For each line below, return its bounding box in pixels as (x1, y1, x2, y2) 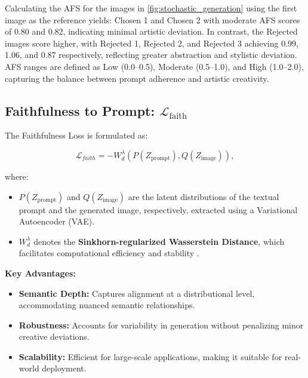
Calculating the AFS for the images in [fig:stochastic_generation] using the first (5, 2, 297, 14)
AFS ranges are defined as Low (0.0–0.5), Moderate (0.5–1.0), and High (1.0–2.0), (5, 60, 304, 72)
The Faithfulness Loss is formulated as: (5, 129, 148, 142)
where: (5, 170, 29, 182)
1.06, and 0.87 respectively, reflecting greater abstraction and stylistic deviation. (5, 48, 297, 61)
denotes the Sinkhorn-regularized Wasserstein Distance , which (33, 235, 285, 247)
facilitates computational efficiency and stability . (19, 247, 199, 259)
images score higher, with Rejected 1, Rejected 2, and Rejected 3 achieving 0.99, (5, 36, 298, 49)
